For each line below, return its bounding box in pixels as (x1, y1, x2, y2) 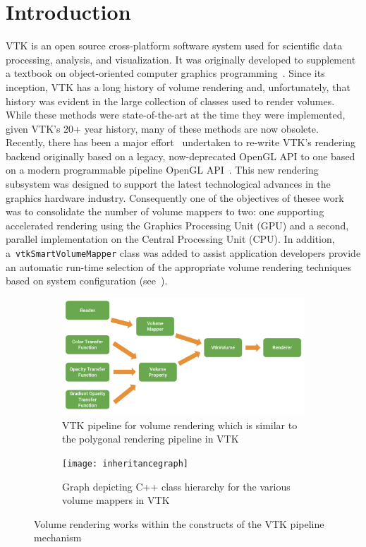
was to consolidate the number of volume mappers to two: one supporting (6, 204, 324, 219)
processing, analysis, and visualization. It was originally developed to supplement (6, 52, 356, 66)
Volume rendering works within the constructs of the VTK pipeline (34, 516, 324, 531)
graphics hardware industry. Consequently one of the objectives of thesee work (6, 190, 344, 205)
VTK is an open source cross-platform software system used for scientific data (6, 38, 343, 53)
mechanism (34, 530, 82, 545)
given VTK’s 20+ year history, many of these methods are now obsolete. (6, 121, 319, 136)
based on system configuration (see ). (6, 273, 168, 288)
